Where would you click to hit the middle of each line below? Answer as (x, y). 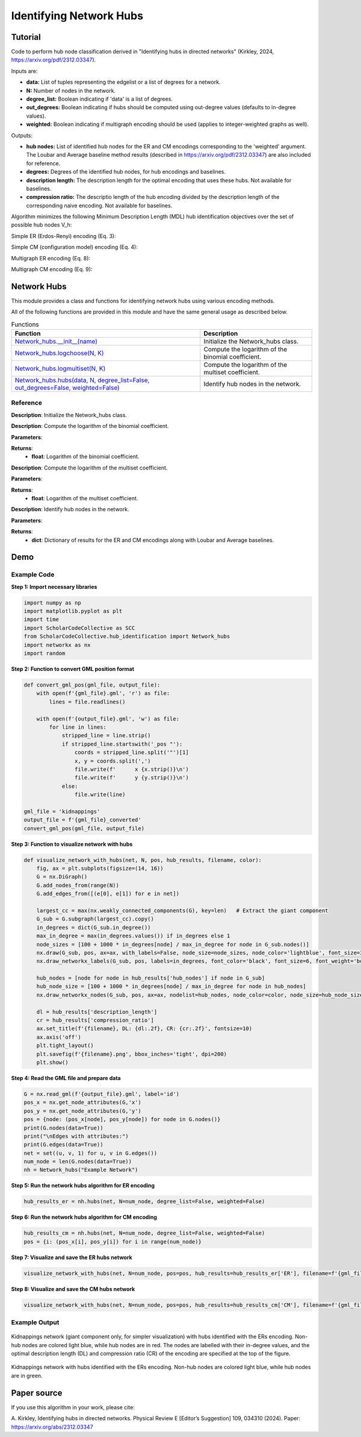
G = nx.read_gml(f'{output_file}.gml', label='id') (102, 1094)
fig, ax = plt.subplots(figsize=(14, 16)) (100, 868)
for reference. (43, 163)
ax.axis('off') (59, 1037)
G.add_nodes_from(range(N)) (78, 885)
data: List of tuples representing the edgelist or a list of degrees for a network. (123, 82)
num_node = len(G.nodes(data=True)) (78, 1162)
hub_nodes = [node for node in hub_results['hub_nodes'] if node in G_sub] (151, 978)
